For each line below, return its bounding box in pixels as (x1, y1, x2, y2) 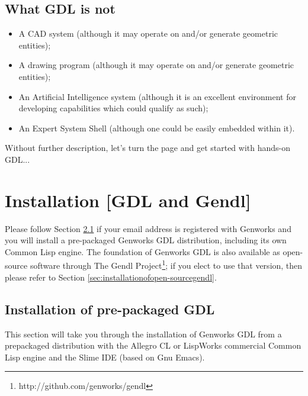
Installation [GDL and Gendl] (5, 188, 251, 212)
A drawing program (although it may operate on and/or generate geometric (18, 59, 294, 71)
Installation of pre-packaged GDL (5, 300, 215, 318)
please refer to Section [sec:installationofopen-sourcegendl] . (5, 271, 217, 283)
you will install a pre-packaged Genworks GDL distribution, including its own (5, 234, 287, 246)
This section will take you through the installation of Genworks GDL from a (5, 327, 282, 340)
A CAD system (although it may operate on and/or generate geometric (18, 27, 278, 40)
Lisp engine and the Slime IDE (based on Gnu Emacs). (5, 350, 205, 363)
